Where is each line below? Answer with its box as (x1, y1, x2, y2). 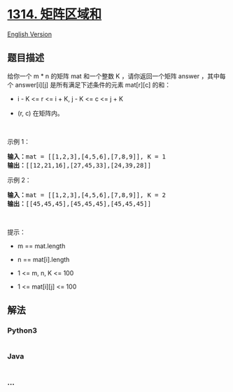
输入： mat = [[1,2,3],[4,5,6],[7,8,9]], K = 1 (7, 152, 167, 161)
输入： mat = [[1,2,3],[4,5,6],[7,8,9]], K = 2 (7, 191, 167, 199)
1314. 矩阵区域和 (7, 6, 102, 22)
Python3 (7, 326, 37, 335)
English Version (7, 29, 52, 38)
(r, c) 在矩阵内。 (17, 109, 64, 117)
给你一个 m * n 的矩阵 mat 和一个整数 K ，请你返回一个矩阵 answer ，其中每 (7, 71, 226, 80)
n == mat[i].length (17, 255, 70, 263)
